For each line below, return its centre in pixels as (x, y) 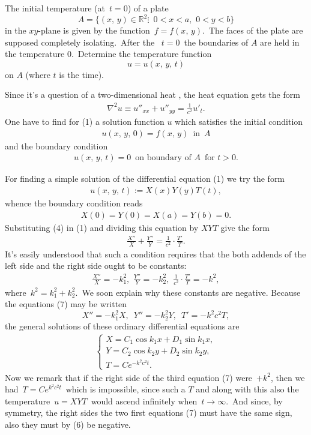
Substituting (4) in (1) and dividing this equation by (102, 227)
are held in (280, 42)
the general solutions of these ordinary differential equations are (122, 325)
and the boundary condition (56, 145)
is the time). (82, 74)
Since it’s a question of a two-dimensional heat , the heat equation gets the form (152, 94)
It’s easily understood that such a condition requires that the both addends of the (155, 253)
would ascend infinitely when (144, 400)
